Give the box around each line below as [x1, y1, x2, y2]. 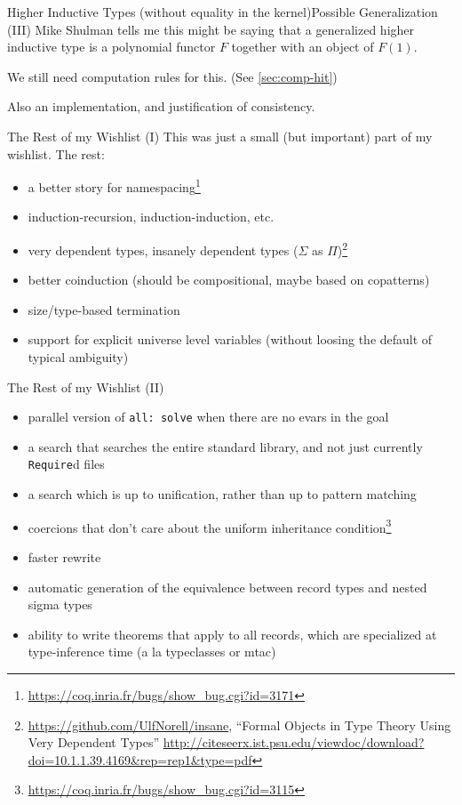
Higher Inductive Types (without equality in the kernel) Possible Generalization [7, 3, 438, 20]
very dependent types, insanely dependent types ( [28, 240, 299, 259]
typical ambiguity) [28, 348, 129, 366]
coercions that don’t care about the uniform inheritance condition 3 [28, 515, 392, 536]
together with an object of [231, 37, 374, 56]
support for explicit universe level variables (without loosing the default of [28, 330, 433, 349]
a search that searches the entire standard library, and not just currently [28, 437, 423, 455]
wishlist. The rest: [7, 144, 105, 163]
